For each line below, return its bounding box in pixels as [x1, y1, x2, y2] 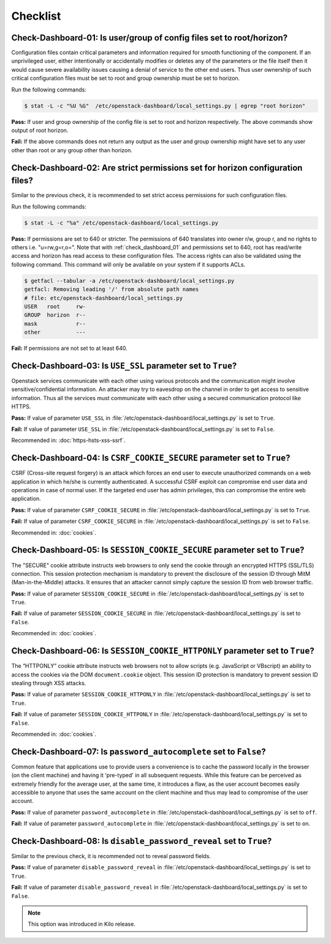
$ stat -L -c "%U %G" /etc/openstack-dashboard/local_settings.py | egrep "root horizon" [24, 102, 306, 109]
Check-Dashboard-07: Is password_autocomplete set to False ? [11, 746, 266, 757]
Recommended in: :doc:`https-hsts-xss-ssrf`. [11, 436, 126, 444]
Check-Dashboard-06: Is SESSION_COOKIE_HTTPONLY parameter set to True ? [11, 646, 315, 656]
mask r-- [24, 320, 86, 327]
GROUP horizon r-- [24, 312, 86, 319]
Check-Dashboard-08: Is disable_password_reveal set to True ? [11, 835, 272, 846]
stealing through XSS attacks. [11, 679, 86, 687]
